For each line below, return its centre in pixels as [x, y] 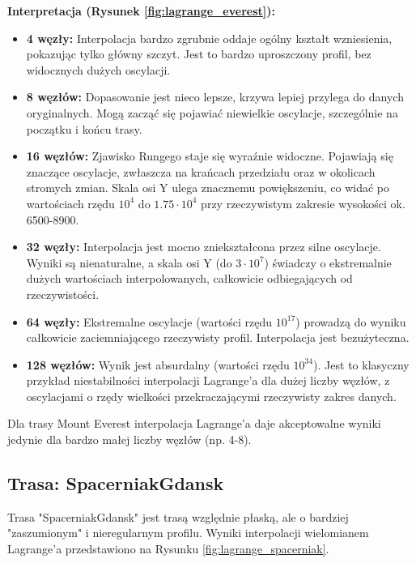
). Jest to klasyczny [361, 364]
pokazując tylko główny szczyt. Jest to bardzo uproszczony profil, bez [199, 54]
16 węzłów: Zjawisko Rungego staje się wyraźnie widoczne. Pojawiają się [210, 156]
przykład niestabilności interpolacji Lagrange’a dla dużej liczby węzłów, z [208, 380]
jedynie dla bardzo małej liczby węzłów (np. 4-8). [129, 439]
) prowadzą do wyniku [351, 321]
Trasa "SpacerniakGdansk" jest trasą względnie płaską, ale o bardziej [178, 516]
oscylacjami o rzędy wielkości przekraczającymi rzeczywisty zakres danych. [211, 396]
